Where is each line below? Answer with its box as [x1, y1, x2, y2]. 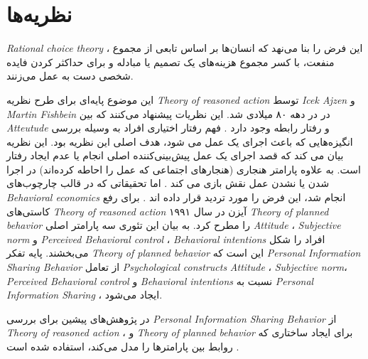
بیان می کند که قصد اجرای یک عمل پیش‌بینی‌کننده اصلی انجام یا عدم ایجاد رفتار [6, 148, 344, 163]
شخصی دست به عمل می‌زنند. [6, 68, 134, 83]
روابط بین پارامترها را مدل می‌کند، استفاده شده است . [6, 339, 239, 353]
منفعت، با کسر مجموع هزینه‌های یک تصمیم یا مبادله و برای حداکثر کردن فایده [6, 54, 335, 69]
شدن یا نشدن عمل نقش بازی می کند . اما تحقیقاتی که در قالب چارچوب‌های [6, 176, 330, 191]
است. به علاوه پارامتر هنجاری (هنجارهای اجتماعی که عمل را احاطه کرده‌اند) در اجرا [6, 161, 361, 176]
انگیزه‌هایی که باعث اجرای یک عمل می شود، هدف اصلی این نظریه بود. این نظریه [6, 134, 353, 149]
